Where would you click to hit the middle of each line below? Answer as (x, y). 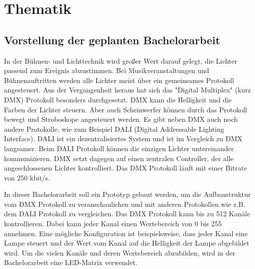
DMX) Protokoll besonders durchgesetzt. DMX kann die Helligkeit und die (118, 99)
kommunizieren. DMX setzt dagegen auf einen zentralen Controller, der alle (119, 158)
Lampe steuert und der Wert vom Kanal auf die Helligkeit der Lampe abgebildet (127, 243)
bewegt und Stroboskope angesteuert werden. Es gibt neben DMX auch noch (121, 119)
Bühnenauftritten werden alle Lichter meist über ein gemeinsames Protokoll (119, 80)
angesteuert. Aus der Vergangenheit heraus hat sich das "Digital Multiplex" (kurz (127, 90)
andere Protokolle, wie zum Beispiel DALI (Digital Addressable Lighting (114, 129)
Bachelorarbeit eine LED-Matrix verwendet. (71, 262)
